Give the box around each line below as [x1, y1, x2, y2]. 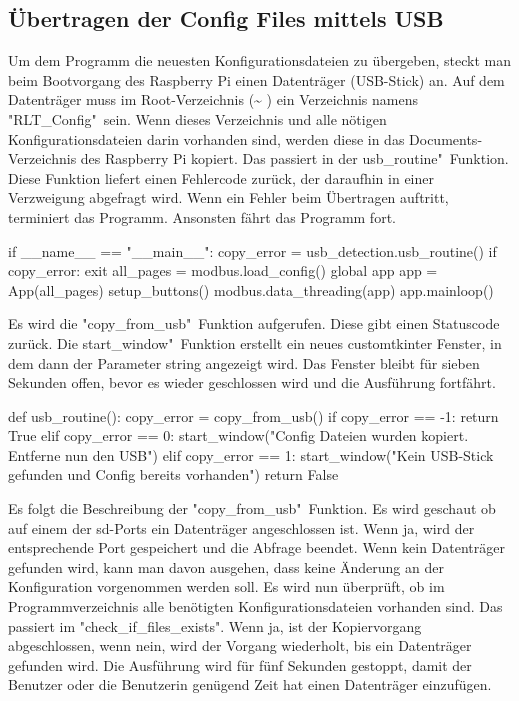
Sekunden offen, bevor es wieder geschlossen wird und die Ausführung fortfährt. [8, 372, 496, 393]
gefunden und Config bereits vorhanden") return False [8, 464, 339, 485]
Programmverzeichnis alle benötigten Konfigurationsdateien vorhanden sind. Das [8, 596, 503, 617]
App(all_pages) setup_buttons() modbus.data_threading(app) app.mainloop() [8, 279, 494, 300]
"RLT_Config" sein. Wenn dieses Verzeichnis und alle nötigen [8, 108, 387, 129]
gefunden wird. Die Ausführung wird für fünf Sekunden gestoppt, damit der [8, 654, 472, 675]
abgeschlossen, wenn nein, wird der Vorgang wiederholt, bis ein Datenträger [8, 635, 472, 656]
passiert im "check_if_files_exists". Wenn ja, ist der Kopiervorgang [8, 615, 422, 636]
